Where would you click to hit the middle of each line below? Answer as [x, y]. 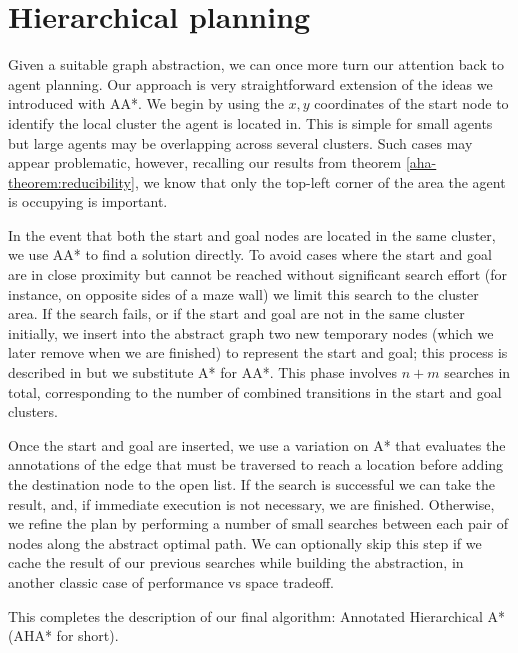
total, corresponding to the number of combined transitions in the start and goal [255, 391]
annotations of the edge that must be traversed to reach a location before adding [256, 464]
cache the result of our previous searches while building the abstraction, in [236, 562]
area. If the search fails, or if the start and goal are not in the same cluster [236, 313]
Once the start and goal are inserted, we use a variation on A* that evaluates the [257, 444]
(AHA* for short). [63, 635]
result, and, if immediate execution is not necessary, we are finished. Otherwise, [251, 503]
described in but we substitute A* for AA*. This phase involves [203, 372]
